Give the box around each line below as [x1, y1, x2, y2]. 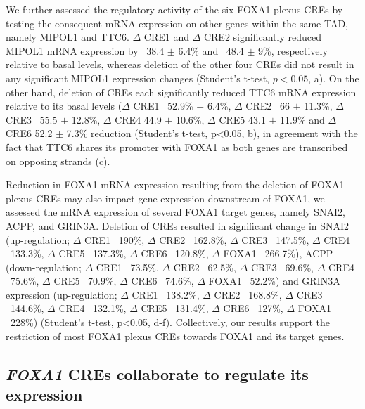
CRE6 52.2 [6, 126, 53, 141]
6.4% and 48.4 [178, 43, 244, 58]
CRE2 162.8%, [159, 232, 227, 247]
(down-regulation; [6, 259, 82, 274]
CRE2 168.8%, [214, 287, 282, 301]
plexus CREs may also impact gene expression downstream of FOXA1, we [6, 190, 325, 205]
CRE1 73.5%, [96, 259, 159, 274]
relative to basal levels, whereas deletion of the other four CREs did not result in [6, 57, 354, 72]
